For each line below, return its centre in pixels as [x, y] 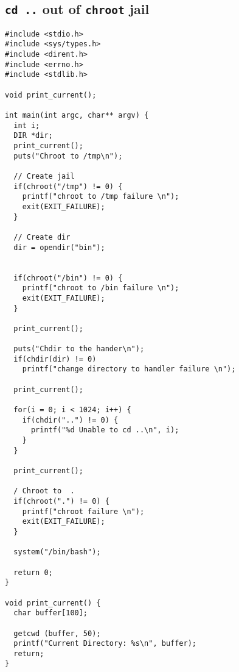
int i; [27, 125]
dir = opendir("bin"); [59, 247]
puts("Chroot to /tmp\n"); [68, 156]
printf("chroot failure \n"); [83, 511]
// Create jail [44, 176]
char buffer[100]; [51, 613]
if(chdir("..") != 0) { [70, 420]
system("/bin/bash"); [57, 552]
